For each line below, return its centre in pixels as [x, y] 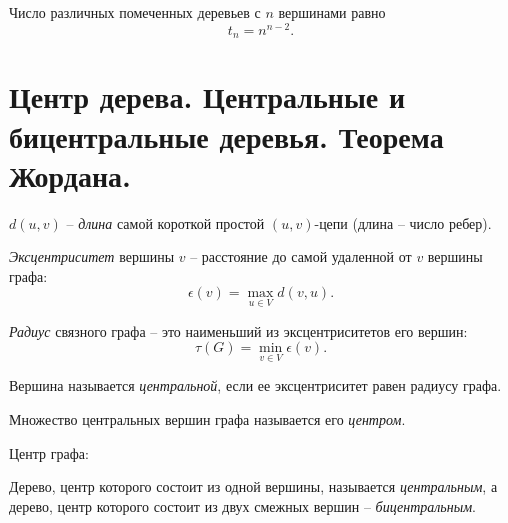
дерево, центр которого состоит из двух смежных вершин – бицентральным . [243, 505]
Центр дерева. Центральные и [207, 96]
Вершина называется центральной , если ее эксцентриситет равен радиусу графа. [255, 385]
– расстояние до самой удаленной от [301, 256]
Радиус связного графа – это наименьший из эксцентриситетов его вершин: [238, 330]
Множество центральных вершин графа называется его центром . [207, 419]
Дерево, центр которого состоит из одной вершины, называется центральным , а [253, 486]
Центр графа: [49, 452]
